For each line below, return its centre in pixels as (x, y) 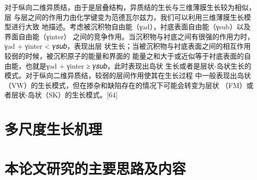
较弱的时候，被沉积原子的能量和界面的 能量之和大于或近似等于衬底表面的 (124, 55)
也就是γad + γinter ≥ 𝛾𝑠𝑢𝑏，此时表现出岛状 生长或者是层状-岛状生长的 (138, 65)
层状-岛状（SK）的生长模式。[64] (64, 95)
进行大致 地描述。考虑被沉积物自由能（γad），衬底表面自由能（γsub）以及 (131, 27)
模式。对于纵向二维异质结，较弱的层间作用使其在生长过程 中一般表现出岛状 (128, 75)
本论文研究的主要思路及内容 (95, 168)
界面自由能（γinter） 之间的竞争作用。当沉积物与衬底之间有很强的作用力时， (129, 36)
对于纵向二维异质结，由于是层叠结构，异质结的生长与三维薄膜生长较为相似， (130, 7)
